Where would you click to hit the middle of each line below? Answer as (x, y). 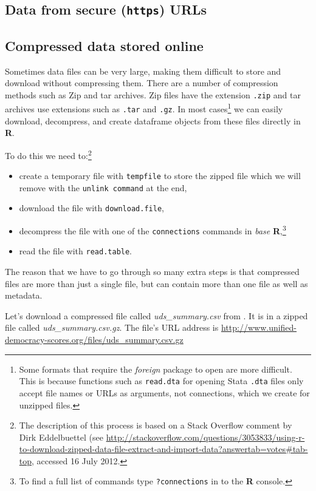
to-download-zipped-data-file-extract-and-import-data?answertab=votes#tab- (163, 449)
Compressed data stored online (104, 45)
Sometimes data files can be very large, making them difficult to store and (143, 71)
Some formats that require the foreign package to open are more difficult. (156, 369)
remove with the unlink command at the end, (103, 187)
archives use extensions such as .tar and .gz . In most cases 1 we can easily (144, 108)
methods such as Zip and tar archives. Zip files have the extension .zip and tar (153, 94)
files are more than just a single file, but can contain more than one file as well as (156, 283)
